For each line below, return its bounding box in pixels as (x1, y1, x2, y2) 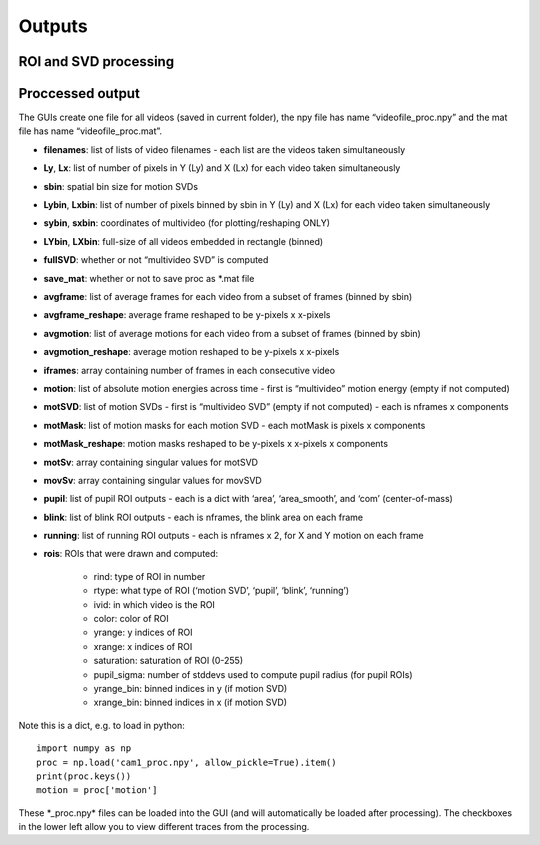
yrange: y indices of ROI (93, 626, 193, 639)
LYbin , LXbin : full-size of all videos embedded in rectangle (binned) (43, 235, 324, 247)
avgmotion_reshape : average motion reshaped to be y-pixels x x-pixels (43, 346, 340, 358)
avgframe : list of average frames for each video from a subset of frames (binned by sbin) (43, 290, 413, 302)
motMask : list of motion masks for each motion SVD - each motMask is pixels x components (43, 419, 426, 431)
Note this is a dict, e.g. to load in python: (18, 719, 185, 731)
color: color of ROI (93, 613, 169, 625)
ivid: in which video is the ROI (93, 598, 215, 610)
